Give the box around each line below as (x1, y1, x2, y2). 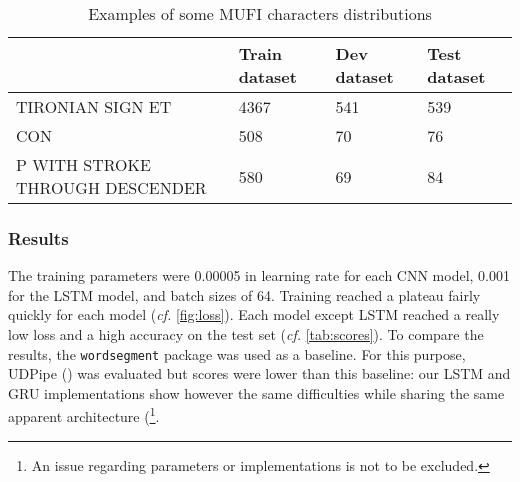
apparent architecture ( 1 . (8, 403, 160, 427)
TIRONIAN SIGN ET (16, 95, 172, 118)
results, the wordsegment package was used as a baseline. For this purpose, (8, 343, 466, 364)
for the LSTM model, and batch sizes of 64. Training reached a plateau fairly (8, 284, 481, 305)
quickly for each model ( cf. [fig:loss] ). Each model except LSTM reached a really (8, 304, 500, 325)
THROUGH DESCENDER (16, 176, 207, 199)
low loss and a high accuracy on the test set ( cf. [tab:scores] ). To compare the (8, 324, 484, 344)
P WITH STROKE (16, 153, 151, 176)
